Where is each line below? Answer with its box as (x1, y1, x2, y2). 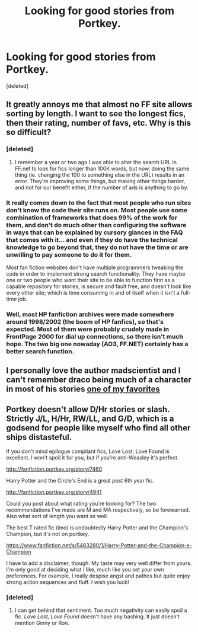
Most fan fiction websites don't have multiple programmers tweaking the (6, 264, 184, 271)
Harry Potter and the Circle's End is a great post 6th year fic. (6, 477, 154, 484)
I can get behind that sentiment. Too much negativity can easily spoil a (14, 607, 187, 614)
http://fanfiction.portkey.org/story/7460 (6, 465, 103, 473)
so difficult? (6, 127, 52, 138)
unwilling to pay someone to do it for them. (6, 250, 132, 258)
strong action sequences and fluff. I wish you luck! (6, 579, 129, 586)
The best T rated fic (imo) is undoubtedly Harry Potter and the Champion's (6, 524, 189, 531)
